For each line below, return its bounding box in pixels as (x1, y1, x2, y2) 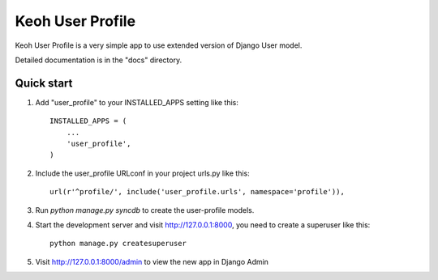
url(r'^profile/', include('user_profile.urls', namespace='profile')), (49, 187, 345, 197)
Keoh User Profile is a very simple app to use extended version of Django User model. (15, 40, 303, 50)
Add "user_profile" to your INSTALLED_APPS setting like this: (35, 97, 239, 107)
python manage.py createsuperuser (49, 239, 187, 248)
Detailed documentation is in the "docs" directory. (15, 55, 182, 65)
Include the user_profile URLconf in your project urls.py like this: (35, 168, 251, 178)
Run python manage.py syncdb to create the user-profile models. (35, 205, 255, 214)
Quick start (15, 76, 73, 90)
